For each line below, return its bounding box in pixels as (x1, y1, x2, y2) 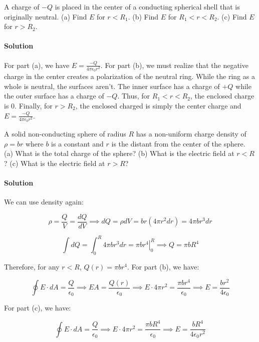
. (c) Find (217, 11, 247, 21)
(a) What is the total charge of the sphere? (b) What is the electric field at (4, 148, 234, 158)
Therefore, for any (4, 261, 60, 272)
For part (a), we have (4, 59, 70, 70)
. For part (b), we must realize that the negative (100, 59, 248, 70)
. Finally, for (15, 100, 53, 110)
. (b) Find (128, 11, 159, 21)
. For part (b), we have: (127, 261, 199, 272)
